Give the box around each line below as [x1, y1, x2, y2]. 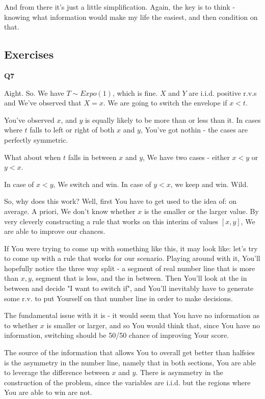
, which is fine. [112, 87, 158, 98]
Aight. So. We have [4, 87, 64, 98]
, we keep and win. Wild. [170, 178, 249, 189]
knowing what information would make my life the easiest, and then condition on [4, 11, 258, 22]
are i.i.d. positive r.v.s [189, 87, 257, 98]
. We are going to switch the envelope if [103, 97, 227, 108]
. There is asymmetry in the [136, 367, 223, 378]
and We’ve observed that [4, 97, 82, 108]
